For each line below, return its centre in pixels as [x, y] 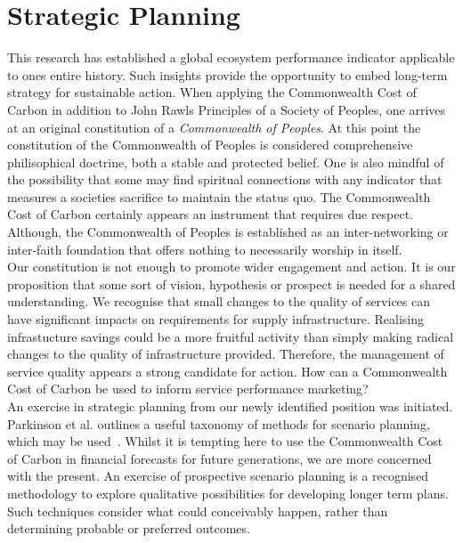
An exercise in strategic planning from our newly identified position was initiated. [230, 406]
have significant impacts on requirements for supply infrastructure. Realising [215, 319]
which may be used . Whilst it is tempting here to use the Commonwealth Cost [225, 441]
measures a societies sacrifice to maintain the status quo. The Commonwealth [219, 196]
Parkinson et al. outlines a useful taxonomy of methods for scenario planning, [219, 423]
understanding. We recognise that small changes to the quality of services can [219, 301]
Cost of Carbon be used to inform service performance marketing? [188, 389]
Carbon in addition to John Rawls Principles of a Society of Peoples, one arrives [227, 109]
